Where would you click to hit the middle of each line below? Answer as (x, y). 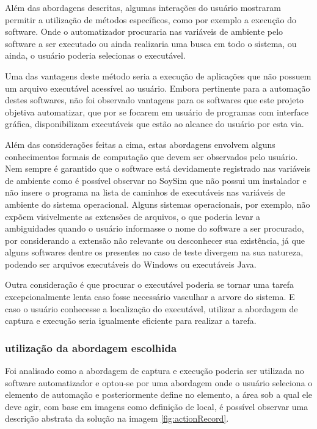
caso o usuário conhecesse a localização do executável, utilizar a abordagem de (151, 308)
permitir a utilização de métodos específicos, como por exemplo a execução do (151, 19)
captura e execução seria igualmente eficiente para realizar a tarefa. (131, 321)
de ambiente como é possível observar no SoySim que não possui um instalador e (156, 180)
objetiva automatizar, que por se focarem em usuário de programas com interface (157, 112)
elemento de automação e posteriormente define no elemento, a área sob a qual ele (159, 394)
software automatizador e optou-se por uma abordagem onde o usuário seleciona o (159, 382)
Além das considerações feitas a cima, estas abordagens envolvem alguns (140, 144)
